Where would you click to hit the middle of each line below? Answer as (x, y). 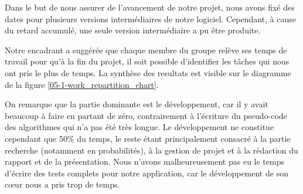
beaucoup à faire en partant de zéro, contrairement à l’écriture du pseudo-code (146, 115)
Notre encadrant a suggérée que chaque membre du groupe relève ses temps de (146, 50)
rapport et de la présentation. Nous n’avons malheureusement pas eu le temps (144, 161)
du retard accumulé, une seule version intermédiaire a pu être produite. (133, 30)
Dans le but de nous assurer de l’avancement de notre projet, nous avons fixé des (150, 7)
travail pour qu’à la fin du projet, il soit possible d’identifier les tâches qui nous (147, 61)
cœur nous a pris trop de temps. (62, 184)
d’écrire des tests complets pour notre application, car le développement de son (147, 173)
